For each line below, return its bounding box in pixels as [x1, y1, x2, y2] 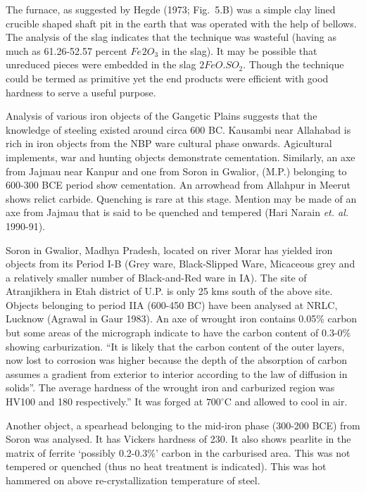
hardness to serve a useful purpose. [6, 84, 156, 99]
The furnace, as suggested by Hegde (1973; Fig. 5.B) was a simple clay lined [6, 2, 336, 16]
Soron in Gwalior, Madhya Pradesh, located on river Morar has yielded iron [6, 242, 333, 257]
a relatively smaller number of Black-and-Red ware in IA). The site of [6, 270, 307, 284]
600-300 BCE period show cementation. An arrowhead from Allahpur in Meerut [6, 177, 351, 192]
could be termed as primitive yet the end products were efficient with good [6, 70, 329, 85]
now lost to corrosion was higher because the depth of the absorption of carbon [6, 353, 348, 367]
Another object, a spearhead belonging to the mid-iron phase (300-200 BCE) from [6, 417, 360, 432]
